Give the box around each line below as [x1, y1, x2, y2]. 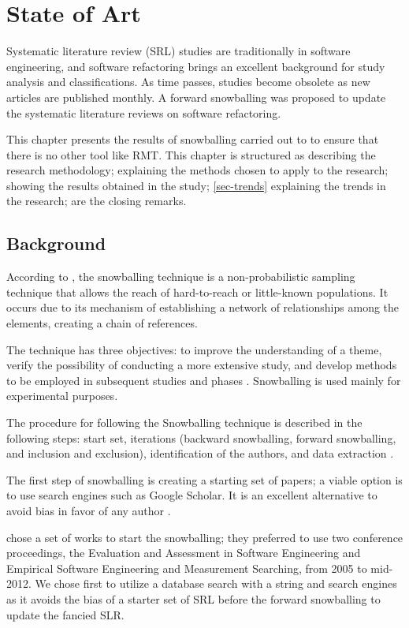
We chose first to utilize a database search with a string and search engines [35, 575, 397, 592]
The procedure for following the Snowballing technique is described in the [6, 414, 363, 431]
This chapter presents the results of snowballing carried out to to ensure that [6, 131, 379, 148]
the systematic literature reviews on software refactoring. [6, 104, 281, 121]
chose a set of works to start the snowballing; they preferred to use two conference [6, 529, 403, 545]
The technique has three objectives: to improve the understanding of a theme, [6, 341, 382, 357]
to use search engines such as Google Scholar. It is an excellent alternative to [6, 487, 377, 503]
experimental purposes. [6, 387, 118, 404]
